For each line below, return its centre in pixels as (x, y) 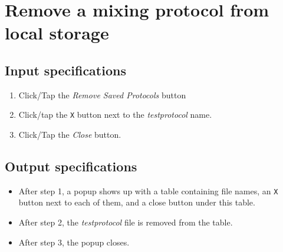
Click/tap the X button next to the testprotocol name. (115, 115)
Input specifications (65, 70)
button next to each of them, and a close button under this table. (137, 202)
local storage (57, 33)
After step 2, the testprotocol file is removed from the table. (126, 222)
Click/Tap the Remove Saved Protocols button (102, 94)
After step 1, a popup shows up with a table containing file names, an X (148, 190)
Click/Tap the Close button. (70, 135)
